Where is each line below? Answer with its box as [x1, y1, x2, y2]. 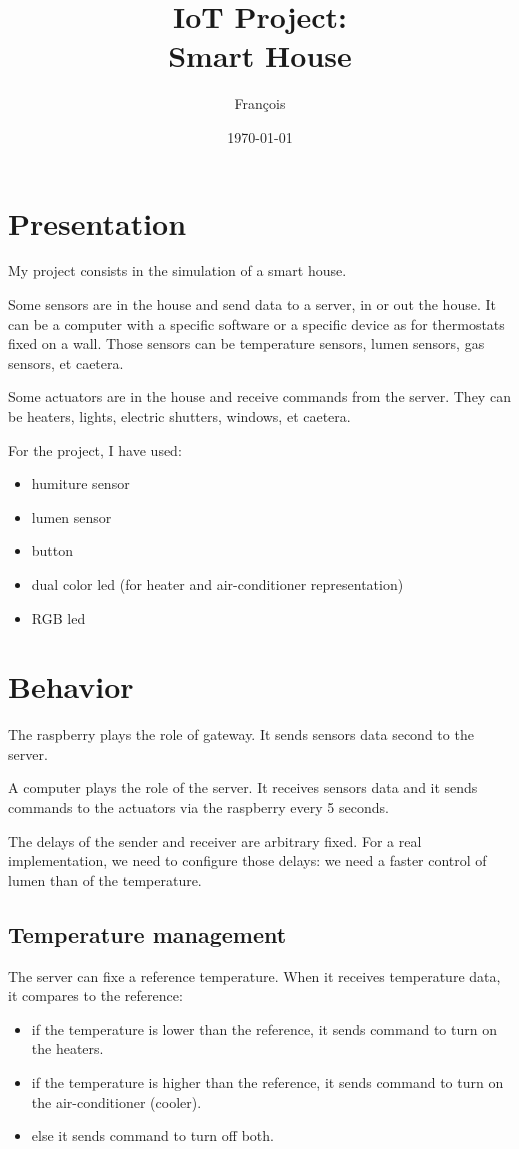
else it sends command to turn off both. [31, 1125, 274, 1146]
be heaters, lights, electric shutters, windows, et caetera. [8, 406, 351, 426]
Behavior [8, 666, 134, 707]
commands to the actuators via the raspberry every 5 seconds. [8, 797, 389, 818]
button [31, 540, 74, 561]
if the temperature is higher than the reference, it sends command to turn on [31, 1072, 504, 1093]
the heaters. [31, 1038, 104, 1059]
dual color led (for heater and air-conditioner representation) [31, 573, 404, 594]
